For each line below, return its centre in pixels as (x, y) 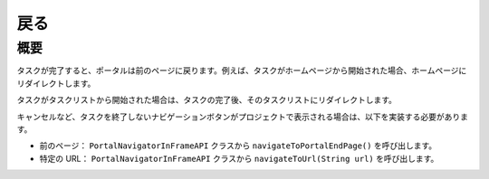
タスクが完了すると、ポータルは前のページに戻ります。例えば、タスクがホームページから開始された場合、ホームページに (242, 71)
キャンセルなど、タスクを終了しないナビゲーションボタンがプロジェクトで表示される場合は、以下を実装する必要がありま (243, 117)
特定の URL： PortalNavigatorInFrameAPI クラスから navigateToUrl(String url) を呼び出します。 (239, 158)
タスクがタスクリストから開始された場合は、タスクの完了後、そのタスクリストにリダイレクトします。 (207, 100)
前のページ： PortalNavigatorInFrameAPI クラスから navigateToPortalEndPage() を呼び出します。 (238, 146)
